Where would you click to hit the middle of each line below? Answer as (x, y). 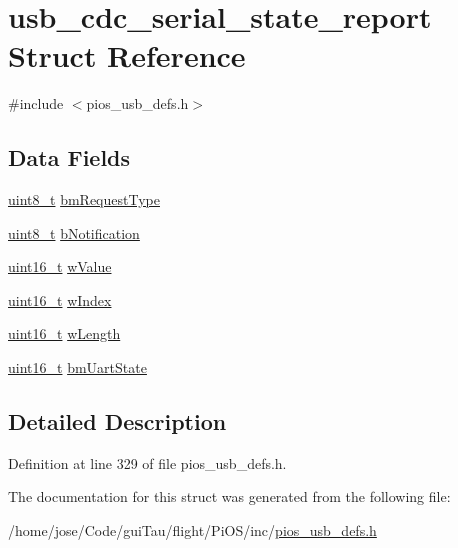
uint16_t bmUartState (77, 367)
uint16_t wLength (64, 333)
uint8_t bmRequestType (84, 199)
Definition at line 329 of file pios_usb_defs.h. (147, 462)
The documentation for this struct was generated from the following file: (229, 496)
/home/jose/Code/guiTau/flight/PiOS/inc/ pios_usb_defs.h (192, 530)
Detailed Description (117, 421)
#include (36, 103)
